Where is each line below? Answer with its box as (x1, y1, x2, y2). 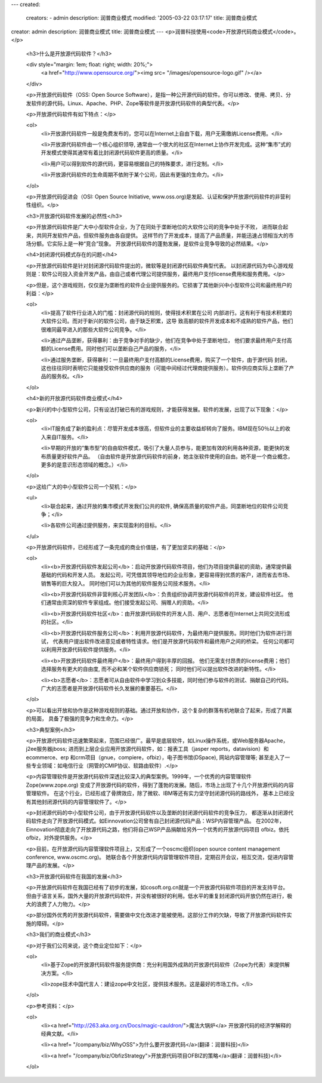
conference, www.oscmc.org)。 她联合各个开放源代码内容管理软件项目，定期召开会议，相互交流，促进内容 (26, 853, 289, 860)
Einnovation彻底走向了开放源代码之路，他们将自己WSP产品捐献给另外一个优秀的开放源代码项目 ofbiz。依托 (26, 826, 289, 833)
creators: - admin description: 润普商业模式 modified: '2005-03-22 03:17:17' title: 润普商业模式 (26, 14, 258, 22)
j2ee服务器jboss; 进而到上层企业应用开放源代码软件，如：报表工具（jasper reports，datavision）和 (26, 745, 270, 753)
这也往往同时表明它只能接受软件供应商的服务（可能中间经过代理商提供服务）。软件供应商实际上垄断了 (41, 364, 289, 372)
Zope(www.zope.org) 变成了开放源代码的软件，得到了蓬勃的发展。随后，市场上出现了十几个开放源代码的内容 (26, 781, 295, 789)
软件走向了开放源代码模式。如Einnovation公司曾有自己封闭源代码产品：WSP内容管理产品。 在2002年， (30, 817, 285, 824)
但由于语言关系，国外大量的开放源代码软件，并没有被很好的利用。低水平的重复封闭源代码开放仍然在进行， (26, 892, 287, 899)
